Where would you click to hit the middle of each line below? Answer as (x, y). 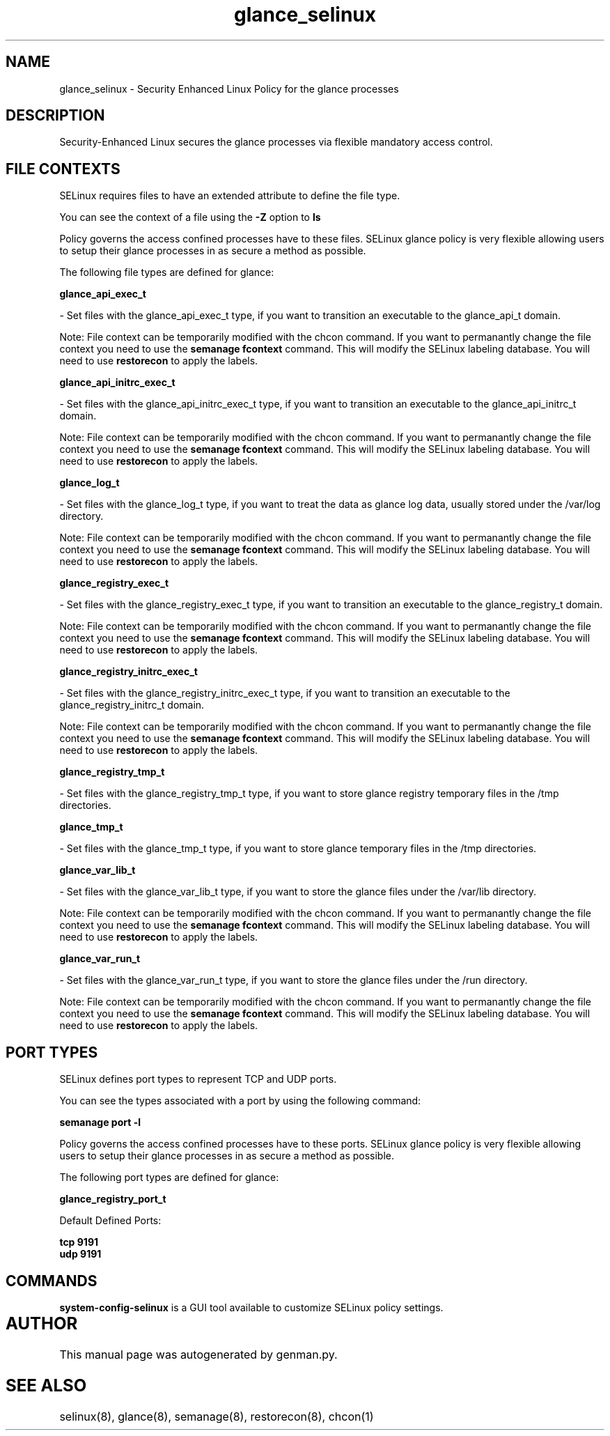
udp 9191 (80, 1254)
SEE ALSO (46, 1385)
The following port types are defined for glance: (169, 1178)
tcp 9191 (79, 1242)
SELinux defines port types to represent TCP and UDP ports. (198, 1079)
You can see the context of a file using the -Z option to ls (190, 217)
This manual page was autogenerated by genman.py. (198, 1354)
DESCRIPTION (55, 116)
